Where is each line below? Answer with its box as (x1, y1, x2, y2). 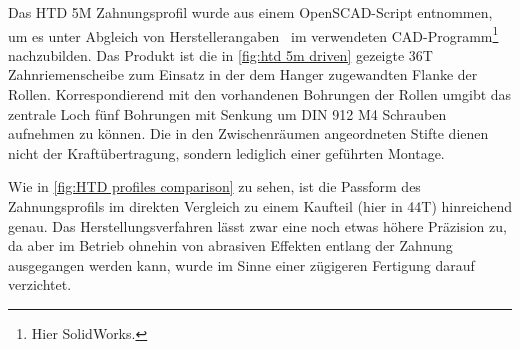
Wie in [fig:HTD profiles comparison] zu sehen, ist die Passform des (8, 176, 421, 197)
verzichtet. (8, 274, 72, 295)
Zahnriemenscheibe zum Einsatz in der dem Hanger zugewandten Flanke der (8, 64, 478, 85)
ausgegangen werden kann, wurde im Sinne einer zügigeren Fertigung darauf (8, 254, 475, 275)
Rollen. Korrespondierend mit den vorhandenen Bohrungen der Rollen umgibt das (8, 84, 512, 105)
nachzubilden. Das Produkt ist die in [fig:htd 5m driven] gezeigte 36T (8, 44, 433, 65)
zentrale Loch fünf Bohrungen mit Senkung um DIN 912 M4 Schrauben (8, 103, 447, 124)
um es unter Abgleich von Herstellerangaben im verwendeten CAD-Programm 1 (8, 22, 499, 46)
